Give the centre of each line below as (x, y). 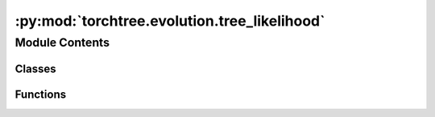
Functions (41, 94)
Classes (35, 69)
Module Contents (62, 42)
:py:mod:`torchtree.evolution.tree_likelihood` (170, 21)
